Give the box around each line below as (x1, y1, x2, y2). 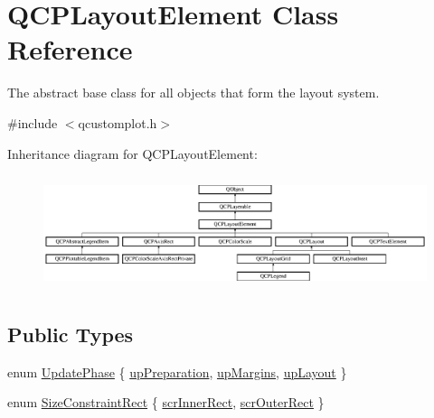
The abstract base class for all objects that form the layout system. (7, 83, 380, 102)
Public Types (7, 320, 134, 348)
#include (7, 113, 58, 132)
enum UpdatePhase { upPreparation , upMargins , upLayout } (7, 362, 347, 381)
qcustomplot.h (78, 113, 157, 132)
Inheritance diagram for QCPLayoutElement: (7, 144, 258, 163)
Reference (7, 31, 133, 68)
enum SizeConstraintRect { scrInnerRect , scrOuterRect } (7, 393, 325, 412)
